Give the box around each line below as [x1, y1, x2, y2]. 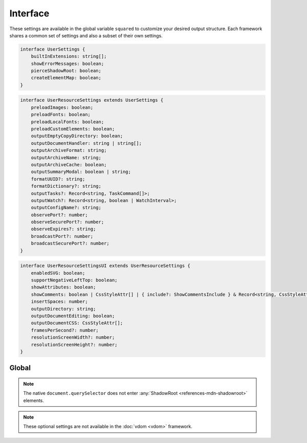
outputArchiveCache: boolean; [31, 162, 107, 167]
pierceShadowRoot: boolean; [31, 68, 102, 74]
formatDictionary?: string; [31, 183, 102, 189]
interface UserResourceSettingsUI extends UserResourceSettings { [20, 263, 190, 269]
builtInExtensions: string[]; [31, 54, 107, 59]
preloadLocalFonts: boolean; [31, 119, 104, 125]
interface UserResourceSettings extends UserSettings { [20, 97, 164, 103]
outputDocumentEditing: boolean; [31, 313, 115, 319]
